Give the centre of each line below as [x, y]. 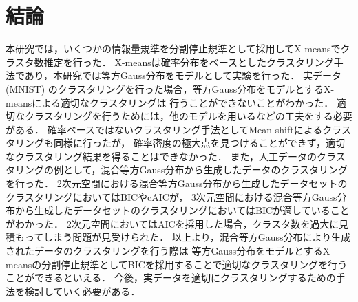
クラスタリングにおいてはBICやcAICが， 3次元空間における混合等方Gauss [171, 196]
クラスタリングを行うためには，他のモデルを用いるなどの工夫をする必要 [188, 116]
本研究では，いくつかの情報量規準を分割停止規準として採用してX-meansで [173, 48]
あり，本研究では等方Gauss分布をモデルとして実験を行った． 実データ [183, 75]
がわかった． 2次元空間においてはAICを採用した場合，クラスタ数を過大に [172, 223]
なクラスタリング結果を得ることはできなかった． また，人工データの [161, 156]
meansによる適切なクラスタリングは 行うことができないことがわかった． [170, 102]
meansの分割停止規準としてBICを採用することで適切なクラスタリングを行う [177, 264]
